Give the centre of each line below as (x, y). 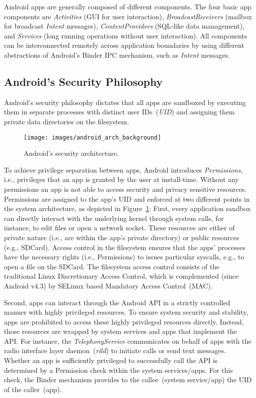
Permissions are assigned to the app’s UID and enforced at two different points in (127, 199)
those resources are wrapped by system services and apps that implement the (120, 331)
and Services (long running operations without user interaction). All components (126, 35)
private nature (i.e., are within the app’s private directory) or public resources (122, 237)
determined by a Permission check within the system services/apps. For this (118, 370)
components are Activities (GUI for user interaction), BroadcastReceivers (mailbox (128, 16)
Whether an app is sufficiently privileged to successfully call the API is (111, 360)
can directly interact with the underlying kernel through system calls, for (114, 218)
